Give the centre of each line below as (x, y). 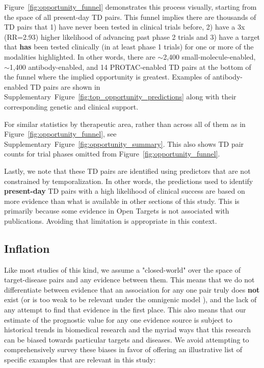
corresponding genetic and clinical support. (71, 106)
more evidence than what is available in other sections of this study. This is (122, 201)
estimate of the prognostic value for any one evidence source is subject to (118, 319)
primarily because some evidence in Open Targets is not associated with (117, 211)
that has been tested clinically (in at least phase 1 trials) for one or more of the (129, 47)
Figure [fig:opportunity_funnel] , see (60, 134)
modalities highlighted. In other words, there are (80, 56)
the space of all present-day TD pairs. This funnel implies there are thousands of (130, 17)
